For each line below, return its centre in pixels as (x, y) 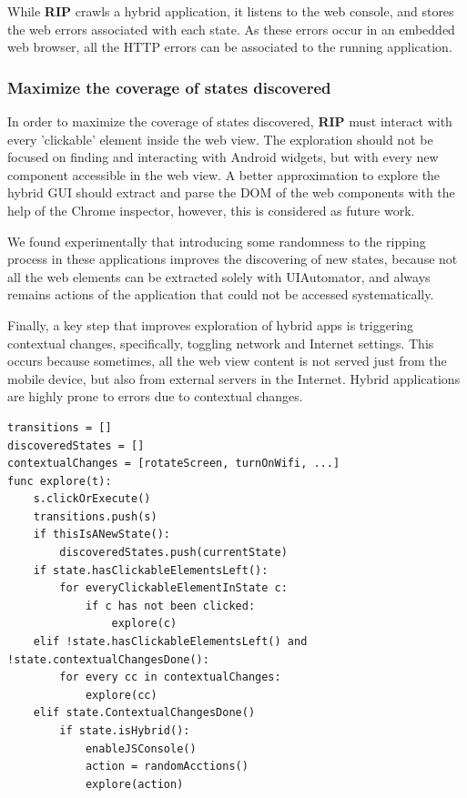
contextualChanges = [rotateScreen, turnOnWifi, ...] (174, 464)
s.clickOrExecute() (92, 499)
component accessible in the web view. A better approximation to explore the (224, 174)
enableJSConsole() (141, 748)
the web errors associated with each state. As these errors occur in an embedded (231, 29)
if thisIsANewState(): (102, 535)
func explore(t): (60, 481)
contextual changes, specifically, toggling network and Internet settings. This (221, 343)
